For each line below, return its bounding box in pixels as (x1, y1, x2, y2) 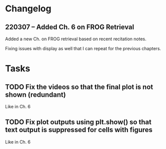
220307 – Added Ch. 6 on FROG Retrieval (5, 23, 134, 31)
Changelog (5, 3, 52, 14)
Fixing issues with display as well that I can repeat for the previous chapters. (5, 46, 161, 51)
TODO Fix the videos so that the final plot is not (5, 82, 154, 91)
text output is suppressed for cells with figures (5, 126, 153, 134)
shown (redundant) (5, 90, 66, 99)
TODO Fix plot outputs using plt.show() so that (5, 118, 152, 127)
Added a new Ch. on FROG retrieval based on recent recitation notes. (5, 36, 147, 42)
